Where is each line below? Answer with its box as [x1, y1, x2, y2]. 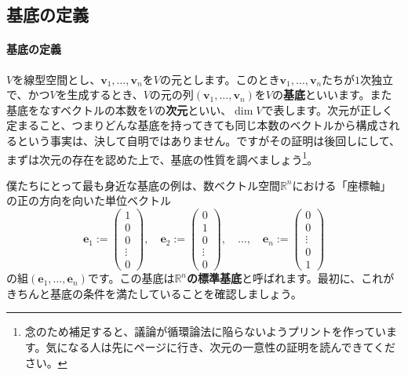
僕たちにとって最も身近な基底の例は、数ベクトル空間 [6, 177, 280, 193]
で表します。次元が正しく [262, 101, 394, 118]
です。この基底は [87, 270, 175, 286]
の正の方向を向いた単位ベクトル [6, 192, 171, 209]
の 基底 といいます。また [272, 86, 392, 103]
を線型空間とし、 [13, 71, 101, 87]
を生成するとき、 [56, 86, 144, 103]
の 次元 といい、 [155, 101, 232, 118]
